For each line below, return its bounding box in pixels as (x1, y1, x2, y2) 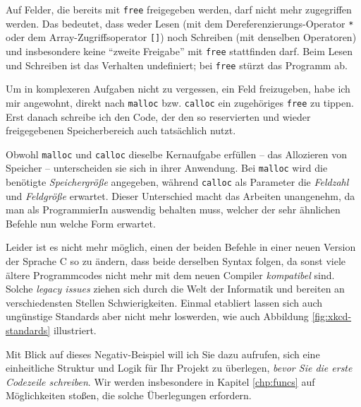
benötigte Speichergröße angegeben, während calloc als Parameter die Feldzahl (6, 175, 349, 189)
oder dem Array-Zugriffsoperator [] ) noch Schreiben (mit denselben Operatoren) (6, 30, 357, 45)
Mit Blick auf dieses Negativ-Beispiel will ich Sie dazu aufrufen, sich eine (6, 346, 320, 361)
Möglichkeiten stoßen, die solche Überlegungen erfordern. (6, 388, 252, 403)
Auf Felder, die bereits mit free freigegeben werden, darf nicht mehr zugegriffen (6, 2, 352, 16)
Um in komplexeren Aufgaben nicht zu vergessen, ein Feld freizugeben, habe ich (6, 81, 350, 96)
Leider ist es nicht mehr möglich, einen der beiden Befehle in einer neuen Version (6, 240, 356, 254)
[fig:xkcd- (312, 309, 352, 324)
